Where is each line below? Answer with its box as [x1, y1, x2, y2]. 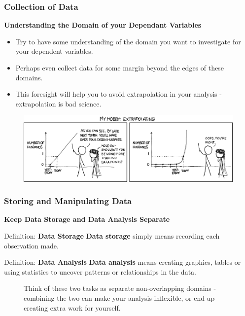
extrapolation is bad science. [15, 98, 102, 108]
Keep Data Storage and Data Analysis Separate [4, 214, 170, 224]
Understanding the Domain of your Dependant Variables [4, 20, 202, 30]
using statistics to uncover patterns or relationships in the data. [4, 266, 196, 277]
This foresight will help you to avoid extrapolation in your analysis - [15, 89, 222, 99]
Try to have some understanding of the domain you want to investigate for [15, 36, 241, 46]
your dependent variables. [15, 46, 93, 56]
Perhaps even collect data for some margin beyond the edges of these [15, 63, 224, 72]
